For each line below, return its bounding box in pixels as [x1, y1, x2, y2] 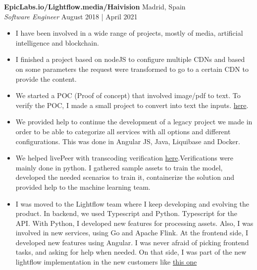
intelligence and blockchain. [15, 37, 99, 48]
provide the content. [15, 73, 77, 84]
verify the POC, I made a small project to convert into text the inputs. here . [15, 100, 249, 110]
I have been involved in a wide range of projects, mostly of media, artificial [15, 28, 243, 38]
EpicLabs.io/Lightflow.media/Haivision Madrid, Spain [4, 1, 186, 11]
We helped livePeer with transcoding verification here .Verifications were [15, 153, 234, 163]
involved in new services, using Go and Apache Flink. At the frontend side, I [15, 227, 249, 238]
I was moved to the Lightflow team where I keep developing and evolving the [15, 198, 249, 209]
